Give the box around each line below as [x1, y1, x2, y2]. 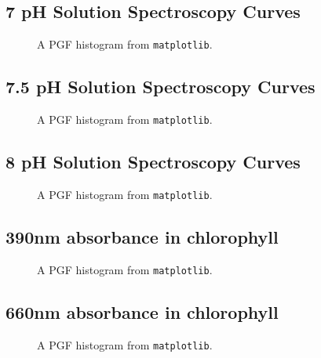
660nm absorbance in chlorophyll [5, 299, 279, 324]
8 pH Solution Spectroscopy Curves [5, 150, 301, 174]
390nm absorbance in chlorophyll [5, 224, 279, 248]
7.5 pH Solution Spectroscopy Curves [5, 74, 316, 99]
